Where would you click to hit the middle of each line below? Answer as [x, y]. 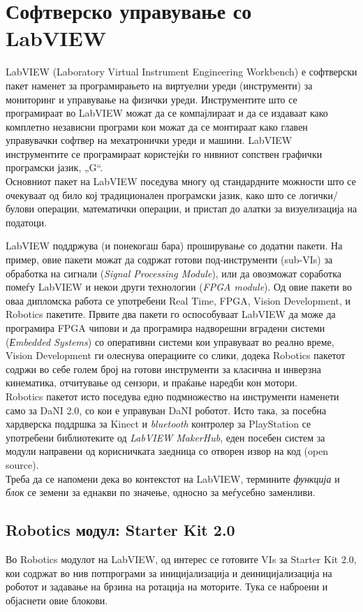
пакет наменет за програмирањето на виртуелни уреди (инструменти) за [159, 85]
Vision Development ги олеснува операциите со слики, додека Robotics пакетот [176, 355]
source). [22, 464]
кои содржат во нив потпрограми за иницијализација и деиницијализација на [169, 573]
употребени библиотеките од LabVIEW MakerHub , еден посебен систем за [165, 437]
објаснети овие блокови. [57, 600]
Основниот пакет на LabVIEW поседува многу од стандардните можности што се [181, 181]
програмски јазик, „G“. [54, 167]
